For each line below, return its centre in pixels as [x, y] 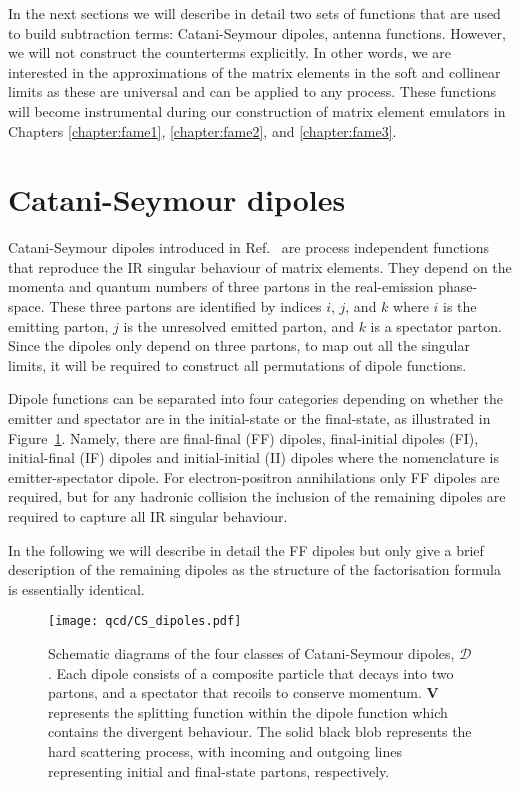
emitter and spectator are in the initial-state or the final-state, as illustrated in [249, 418]
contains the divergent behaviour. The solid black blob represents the [260, 731]
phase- [458, 286]
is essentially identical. [76, 588]
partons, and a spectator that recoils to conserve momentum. [235, 692]
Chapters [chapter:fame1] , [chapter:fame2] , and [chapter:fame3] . [202, 130]
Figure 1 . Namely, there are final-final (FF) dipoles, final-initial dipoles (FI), [243, 437]
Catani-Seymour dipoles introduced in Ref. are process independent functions [248, 247]
